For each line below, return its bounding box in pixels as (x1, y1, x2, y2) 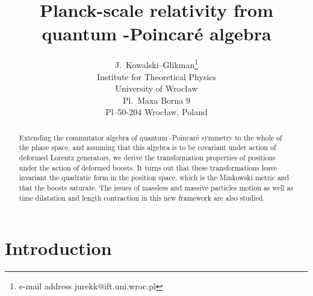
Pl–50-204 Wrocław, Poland (105, 105, 208, 118)
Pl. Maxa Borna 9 (122, 93, 191, 106)
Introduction (5, 236, 112, 260)
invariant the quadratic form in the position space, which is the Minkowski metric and (19, 172, 290, 183)
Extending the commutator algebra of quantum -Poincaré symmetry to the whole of (19, 132, 282, 142)
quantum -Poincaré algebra (42, 21, 271, 46)
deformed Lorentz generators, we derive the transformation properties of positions (19, 153, 276, 163)
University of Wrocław (115, 82, 198, 95)
